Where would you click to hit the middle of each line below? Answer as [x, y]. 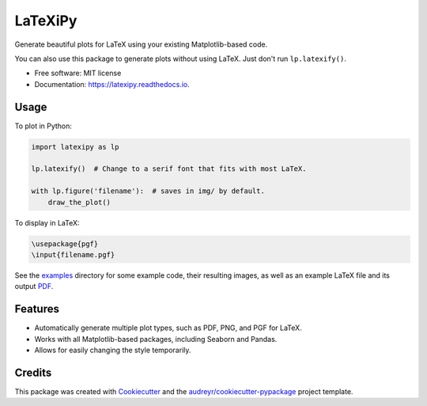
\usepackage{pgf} [65, 244]
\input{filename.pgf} [73, 254]
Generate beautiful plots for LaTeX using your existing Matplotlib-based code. [141, 44]
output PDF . [34, 286]
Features [37, 309]
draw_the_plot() [79, 202]
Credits [33, 372]
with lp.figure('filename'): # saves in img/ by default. [148, 191]
